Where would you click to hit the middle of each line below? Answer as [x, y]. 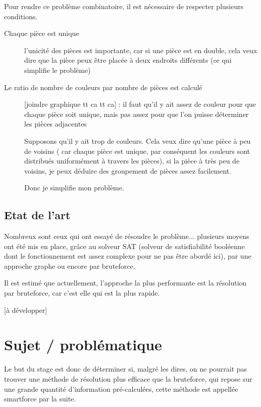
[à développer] [26, 310]
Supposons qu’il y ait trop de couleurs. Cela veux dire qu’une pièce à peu [138, 140]
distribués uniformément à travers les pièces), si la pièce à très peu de [132, 161]
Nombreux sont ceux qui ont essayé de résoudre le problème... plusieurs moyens [127, 236]
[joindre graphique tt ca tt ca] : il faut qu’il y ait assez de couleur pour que [140, 104]
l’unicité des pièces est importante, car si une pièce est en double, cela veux [141, 50]
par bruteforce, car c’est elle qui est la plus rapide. [82, 293]
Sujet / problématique [83, 344]
